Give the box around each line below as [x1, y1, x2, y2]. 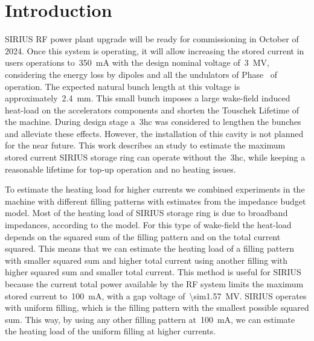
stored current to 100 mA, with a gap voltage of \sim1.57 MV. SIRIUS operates [5, 289, 307, 302]
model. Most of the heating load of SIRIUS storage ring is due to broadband [5, 206, 288, 219]
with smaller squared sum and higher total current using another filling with [5, 253, 288, 266]
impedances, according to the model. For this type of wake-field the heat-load [5, 218, 292, 231]
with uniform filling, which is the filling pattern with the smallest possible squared [5, 301, 309, 314]
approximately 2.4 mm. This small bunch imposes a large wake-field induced [5, 92, 290, 104]
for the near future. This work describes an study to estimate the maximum [5, 139, 286, 151]
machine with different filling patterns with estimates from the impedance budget [5, 194, 306, 207]
